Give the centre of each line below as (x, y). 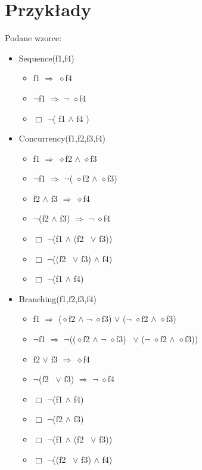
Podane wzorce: (33, 38)
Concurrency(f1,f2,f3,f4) (62, 138)
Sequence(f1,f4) (46, 58)
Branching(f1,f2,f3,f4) (58, 298)
